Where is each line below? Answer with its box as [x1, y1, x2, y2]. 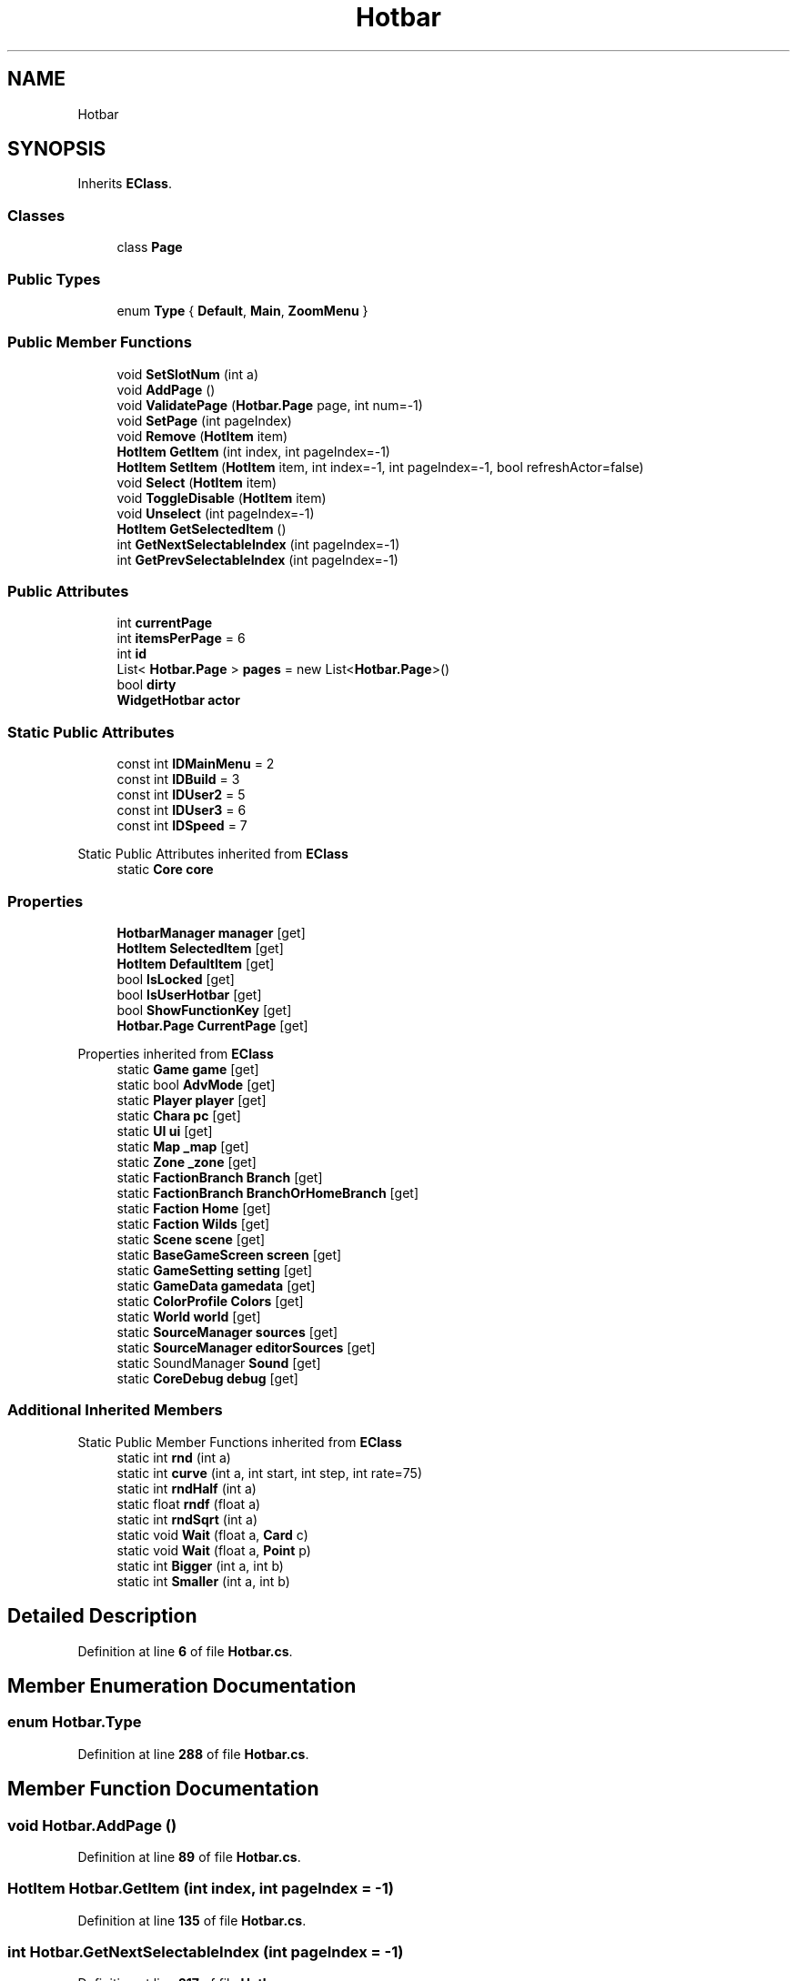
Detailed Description [7, 1604, 197, 1628]
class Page [116, 239, 183, 256]
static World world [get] [116, 1308, 261, 1324]
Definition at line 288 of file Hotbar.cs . [77, 1745, 309, 1762]
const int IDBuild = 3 [116, 771, 240, 788]
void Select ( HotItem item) [116, 474, 277, 490]
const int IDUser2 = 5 [116, 787, 246, 803]
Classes [7, 206, 66, 225]
